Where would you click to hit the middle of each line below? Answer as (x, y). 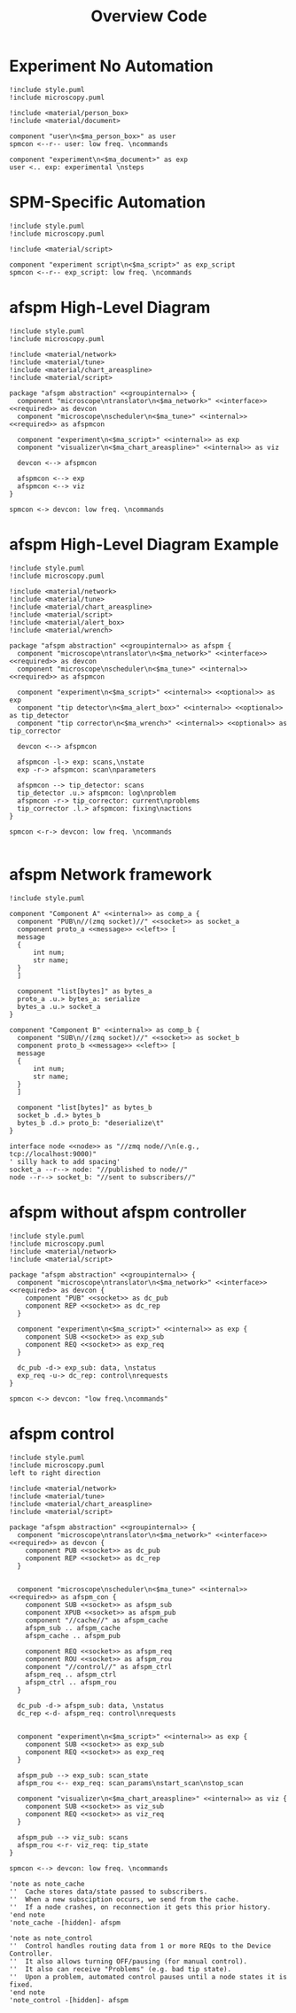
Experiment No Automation (112, 66)
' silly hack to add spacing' (65, 1162)
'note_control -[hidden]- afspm (69, 2000)
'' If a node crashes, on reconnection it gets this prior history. (140, 1907)
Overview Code (149, 16)
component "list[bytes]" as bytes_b (85, 1108)
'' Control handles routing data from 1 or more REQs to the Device (140, 1946)
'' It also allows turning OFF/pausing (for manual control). (129, 1961)
